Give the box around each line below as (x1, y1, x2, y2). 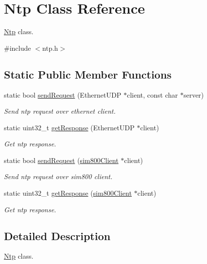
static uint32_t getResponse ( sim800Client (4, 188, 132, 198)
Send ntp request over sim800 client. (4, 171, 113, 182)
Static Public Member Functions (4, 66, 172, 81)
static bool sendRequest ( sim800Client (4, 155, 119, 165)
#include (4, 42, 31, 53)
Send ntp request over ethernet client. (4, 106, 116, 116)
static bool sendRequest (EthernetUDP (4, 89, 122, 100)
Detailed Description (4, 228, 111, 243)
